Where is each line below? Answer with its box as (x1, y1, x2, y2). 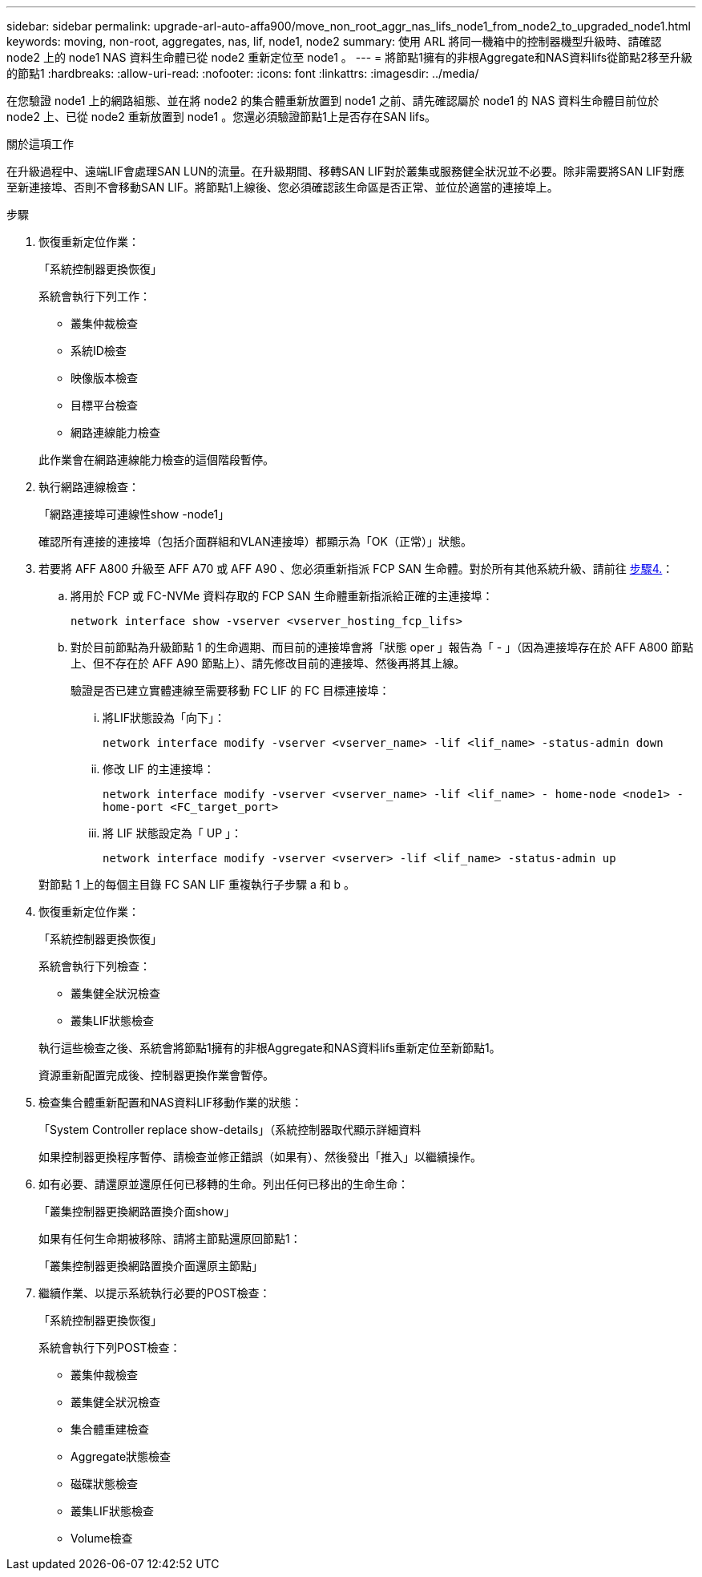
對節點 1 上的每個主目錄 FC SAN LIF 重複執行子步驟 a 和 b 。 (38, 877, 356, 891)
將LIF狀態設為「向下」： (103, 711, 225, 724)
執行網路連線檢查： (38, 480, 139, 494)
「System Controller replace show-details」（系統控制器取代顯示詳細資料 (38, 1123, 422, 1136)
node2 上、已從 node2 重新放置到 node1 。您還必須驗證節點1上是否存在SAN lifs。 (6, 110, 437, 123)
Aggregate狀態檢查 (71, 1450, 171, 1463)
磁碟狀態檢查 (71, 1477, 138, 1490)
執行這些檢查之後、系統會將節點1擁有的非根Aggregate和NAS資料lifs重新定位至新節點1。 (38, 1041, 501, 1055)
